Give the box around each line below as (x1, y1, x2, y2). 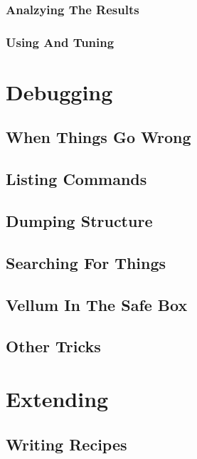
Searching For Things (6, 251, 166, 273)
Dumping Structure (6, 210, 153, 232)
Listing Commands (6, 168, 147, 190)
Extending (6, 384, 109, 413)
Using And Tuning (6, 33, 115, 51)
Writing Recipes (6, 433, 127, 455)
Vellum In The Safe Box (6, 293, 188, 315)
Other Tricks (6, 335, 101, 357)
